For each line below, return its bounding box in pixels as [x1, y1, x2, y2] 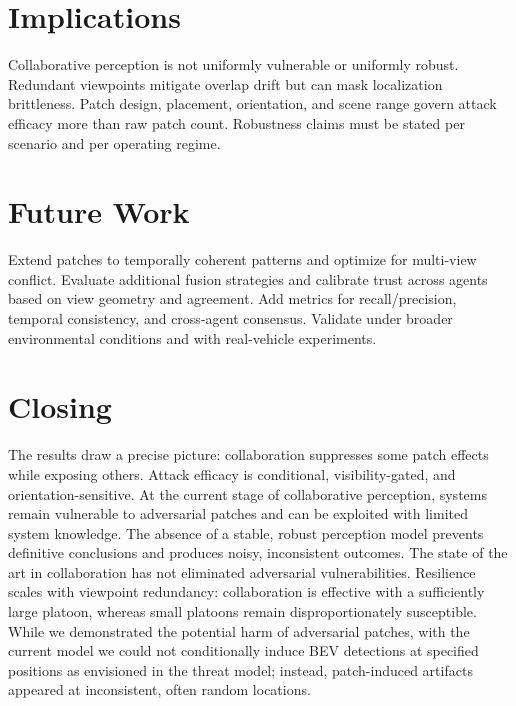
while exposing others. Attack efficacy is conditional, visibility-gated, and [8, 463, 456, 484]
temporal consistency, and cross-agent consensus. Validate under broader [8, 308, 453, 328]
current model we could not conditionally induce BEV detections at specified [8, 640, 479, 661]
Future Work [8, 191, 190, 232]
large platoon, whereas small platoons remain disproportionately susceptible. [8, 601, 477, 622]
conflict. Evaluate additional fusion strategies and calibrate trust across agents [8, 268, 488, 289]
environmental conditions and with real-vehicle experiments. [8, 327, 377, 348]
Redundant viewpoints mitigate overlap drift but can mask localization [8, 73, 443, 94]
